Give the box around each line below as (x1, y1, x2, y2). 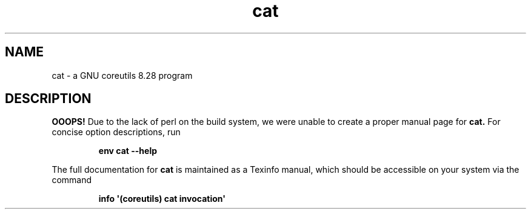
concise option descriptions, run (52, 127, 181, 138)
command (52, 175, 92, 186)
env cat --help (98, 145, 158, 156)
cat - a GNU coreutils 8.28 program (52, 70, 193, 81)
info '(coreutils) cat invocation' (98, 193, 225, 204)
